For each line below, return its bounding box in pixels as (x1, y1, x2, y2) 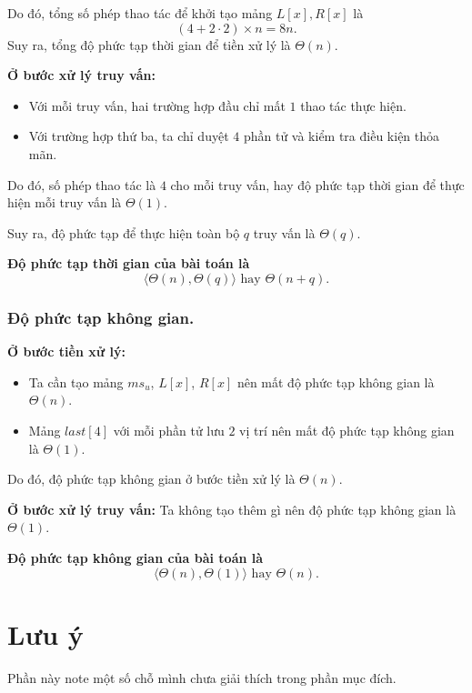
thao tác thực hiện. (300, 95, 407, 115)
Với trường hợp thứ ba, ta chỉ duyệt (28, 126, 229, 146)
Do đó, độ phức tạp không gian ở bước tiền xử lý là (7, 469, 296, 488)
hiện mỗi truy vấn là (7, 193, 122, 212)
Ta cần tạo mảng (28, 372, 124, 391)
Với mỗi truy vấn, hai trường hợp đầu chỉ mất (28, 95, 286, 115)
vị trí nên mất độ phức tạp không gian (239, 420, 455, 439)
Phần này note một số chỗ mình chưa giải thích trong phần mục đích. (7, 668, 397, 687)
